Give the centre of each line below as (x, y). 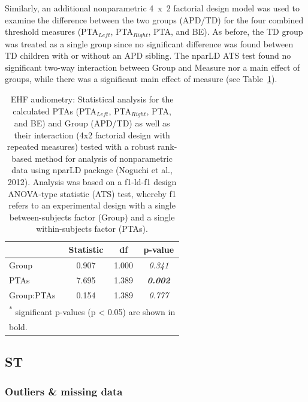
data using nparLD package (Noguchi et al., (92, 170)
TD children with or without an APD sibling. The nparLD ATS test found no (148, 55)
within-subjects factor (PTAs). (92, 229)
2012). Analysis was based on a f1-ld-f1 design (92, 182)
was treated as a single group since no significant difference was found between (149, 43)
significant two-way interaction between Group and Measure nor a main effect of (153, 67)
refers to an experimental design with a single (92, 205)
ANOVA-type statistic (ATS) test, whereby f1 (92, 193)
